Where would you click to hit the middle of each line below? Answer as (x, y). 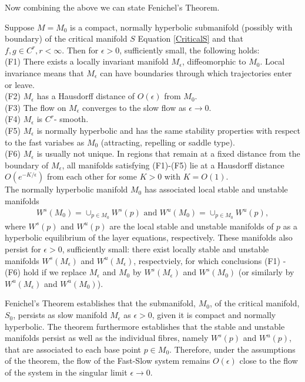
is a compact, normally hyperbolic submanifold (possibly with (181, 27)
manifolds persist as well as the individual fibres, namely (107, 338)
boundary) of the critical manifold (66, 38)
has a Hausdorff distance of (86, 96)
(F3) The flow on (36, 107)
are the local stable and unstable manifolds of (192, 226)
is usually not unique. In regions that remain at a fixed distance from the (168, 153)
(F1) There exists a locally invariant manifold (87, 61)
